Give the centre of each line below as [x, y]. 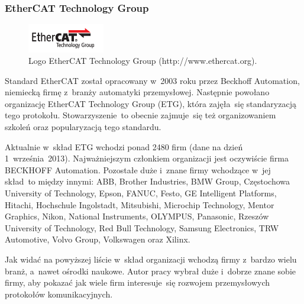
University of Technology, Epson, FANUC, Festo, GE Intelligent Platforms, [141, 193]
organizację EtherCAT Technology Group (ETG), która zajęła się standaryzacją [151, 103]
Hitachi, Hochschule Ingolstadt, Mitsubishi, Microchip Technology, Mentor [140, 204]
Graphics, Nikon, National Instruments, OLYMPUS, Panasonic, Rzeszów [137, 216]
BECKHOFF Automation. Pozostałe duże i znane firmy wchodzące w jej [138, 169]
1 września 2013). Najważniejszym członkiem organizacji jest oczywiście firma [147, 158]
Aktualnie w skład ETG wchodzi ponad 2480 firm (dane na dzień [124, 146]
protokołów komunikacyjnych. [59, 294]
